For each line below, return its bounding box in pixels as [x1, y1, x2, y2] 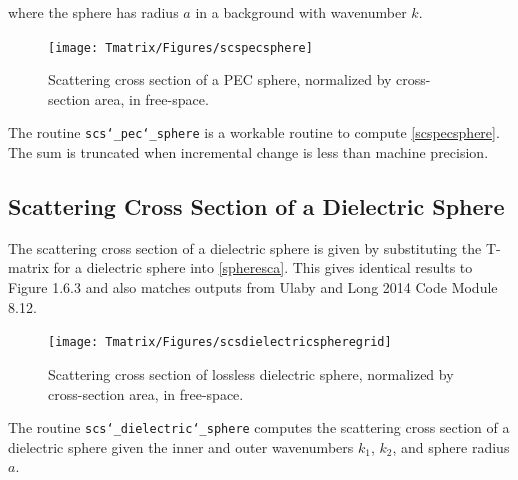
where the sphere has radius [8, 2, 179, 22]
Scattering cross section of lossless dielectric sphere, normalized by [48, 363, 454, 384]
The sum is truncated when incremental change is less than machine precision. [8, 142, 489, 163]
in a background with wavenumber [195, 2, 407, 22]
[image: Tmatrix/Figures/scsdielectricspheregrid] [48, 335, 392, 350]
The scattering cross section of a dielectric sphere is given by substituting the [8, 237, 482, 258]
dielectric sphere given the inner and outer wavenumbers [8, 436, 354, 457]
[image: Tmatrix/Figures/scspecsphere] [48, 40, 313, 55]
